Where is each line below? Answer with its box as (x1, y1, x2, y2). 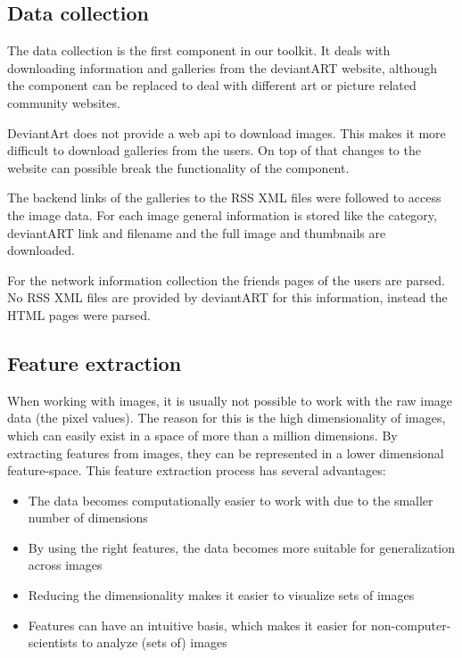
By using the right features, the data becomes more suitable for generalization (28, 538, 456, 556)
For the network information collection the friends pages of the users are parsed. (7, 270, 445, 289)
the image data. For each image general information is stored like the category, (7, 205, 437, 224)
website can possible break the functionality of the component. (7, 158, 350, 177)
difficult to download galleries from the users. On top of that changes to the (7, 141, 421, 160)
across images (28, 555, 103, 574)
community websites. (7, 93, 120, 111)
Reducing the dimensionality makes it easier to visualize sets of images (28, 586, 415, 605)
